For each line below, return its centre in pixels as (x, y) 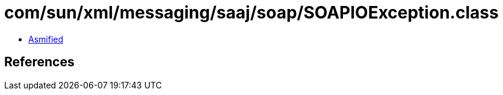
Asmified (46, 39)
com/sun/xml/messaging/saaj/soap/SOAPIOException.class (251, 13)
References (39, 62)
